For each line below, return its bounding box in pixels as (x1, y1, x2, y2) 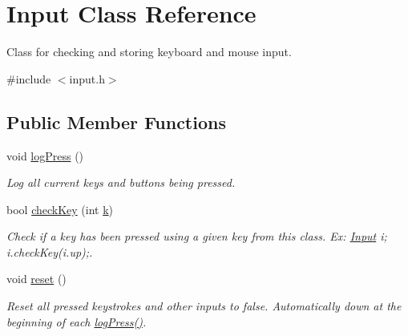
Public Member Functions (6, 109, 226, 134)
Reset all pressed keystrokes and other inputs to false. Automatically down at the (6, 298, 402, 314)
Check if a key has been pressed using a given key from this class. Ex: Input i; (6, 228, 387, 245)
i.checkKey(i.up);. (6, 243, 93, 260)
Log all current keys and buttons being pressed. (6, 174, 236, 191)
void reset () (6, 270, 67, 287)
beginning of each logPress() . (6, 313, 147, 330)
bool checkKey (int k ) (6, 200, 114, 217)
